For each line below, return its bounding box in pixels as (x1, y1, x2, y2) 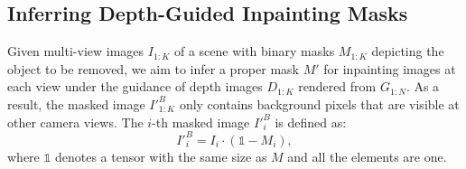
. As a (405, 77, 440, 96)
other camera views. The (7, 112, 144, 131)
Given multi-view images (7, 42, 144, 61)
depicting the (371, 42, 444, 61)
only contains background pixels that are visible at (179, 94, 460, 113)
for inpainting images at (323, 59, 456, 78)
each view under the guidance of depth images (7, 77, 263, 96)
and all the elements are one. (287, 146, 447, 165)
